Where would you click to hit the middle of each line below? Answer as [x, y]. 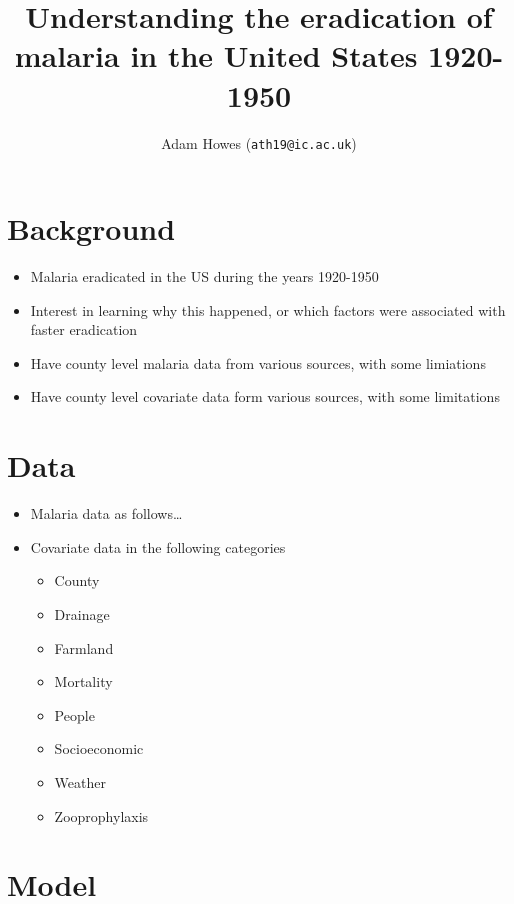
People [74, 714]
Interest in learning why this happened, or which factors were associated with [268, 309]
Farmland [84, 647]
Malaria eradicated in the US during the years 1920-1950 [204, 276]
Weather [80, 781]
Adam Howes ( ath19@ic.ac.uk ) [259, 142]
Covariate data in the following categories [158, 546]
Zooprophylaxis [101, 815]
